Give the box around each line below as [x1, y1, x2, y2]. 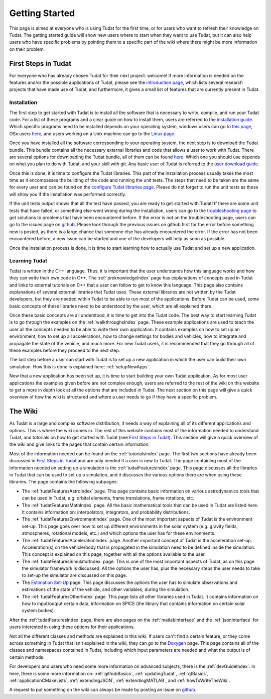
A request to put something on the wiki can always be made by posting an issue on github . [9, 686, 197, 693]
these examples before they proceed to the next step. [9, 347, 120, 354]
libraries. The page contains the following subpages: [9, 479, 118, 485]
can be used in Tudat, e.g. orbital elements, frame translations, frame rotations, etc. [22, 495, 195, 501]
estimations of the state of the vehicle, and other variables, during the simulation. [22, 586, 190, 592]
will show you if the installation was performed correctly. [9, 191, 126, 197]
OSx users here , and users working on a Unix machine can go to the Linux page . [9, 131, 176, 137]
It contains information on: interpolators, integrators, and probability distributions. [22, 509, 190, 515]
